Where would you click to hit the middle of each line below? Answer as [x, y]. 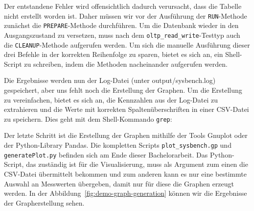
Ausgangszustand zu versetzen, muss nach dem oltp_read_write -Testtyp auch [122, 35]
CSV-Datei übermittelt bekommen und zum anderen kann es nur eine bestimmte [125, 173]
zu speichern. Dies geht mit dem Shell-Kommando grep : [88, 119]
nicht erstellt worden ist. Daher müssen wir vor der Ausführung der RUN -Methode [126, 15]
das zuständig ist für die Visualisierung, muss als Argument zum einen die [137, 164]
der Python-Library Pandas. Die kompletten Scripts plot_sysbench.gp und [118, 145]
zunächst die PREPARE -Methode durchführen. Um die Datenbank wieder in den [121, 25]
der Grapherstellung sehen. [44, 202]
